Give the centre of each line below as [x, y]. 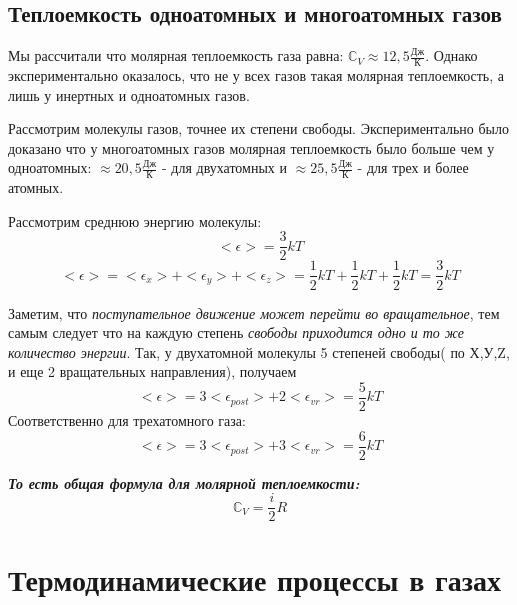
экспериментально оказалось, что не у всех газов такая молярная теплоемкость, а [256, 75]
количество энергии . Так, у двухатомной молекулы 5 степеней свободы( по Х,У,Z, [259, 351]
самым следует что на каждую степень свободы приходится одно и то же [236, 332]
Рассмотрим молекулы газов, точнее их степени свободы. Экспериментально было [259, 128]
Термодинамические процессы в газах [254, 579]
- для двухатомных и [224, 167]
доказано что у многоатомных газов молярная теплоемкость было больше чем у [251, 147]
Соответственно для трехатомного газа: [127, 419]
